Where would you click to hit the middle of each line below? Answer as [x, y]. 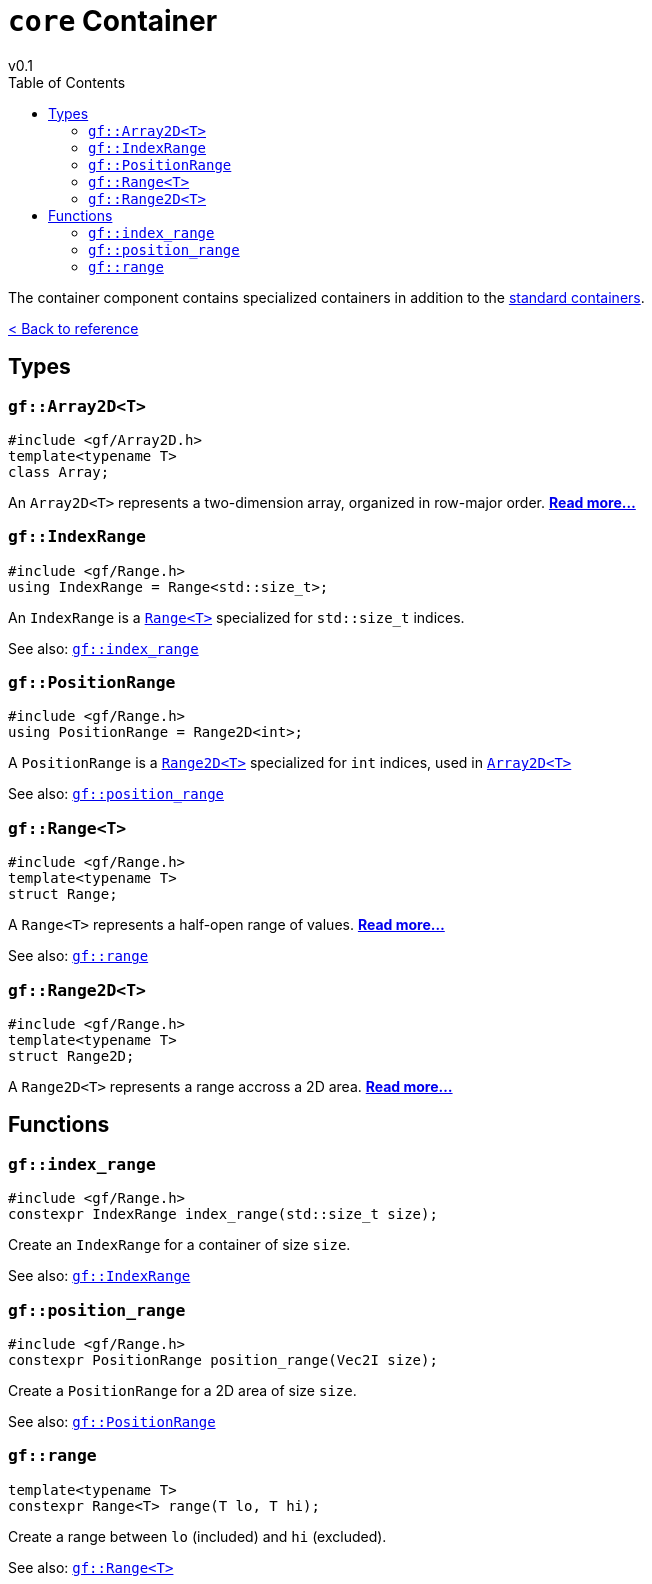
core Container [113, 21]
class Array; [59, 471]
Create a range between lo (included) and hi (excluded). [197, 1536]
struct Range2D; [71, 1055]
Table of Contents [67, 82]
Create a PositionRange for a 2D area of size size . [182, 1390]
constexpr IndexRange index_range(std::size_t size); [223, 1214]
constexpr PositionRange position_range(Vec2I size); [223, 1359]
